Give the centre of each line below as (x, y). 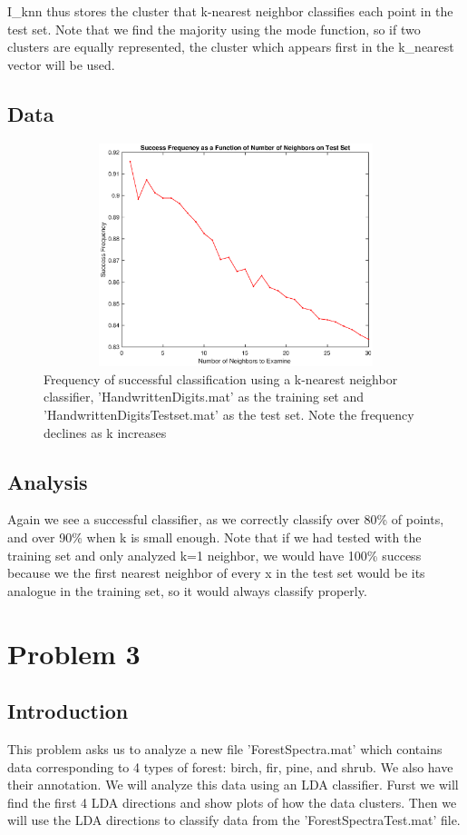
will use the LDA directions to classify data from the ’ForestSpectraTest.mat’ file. (234, 820)
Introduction (68, 711)
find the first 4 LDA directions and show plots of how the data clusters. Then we (232, 802)
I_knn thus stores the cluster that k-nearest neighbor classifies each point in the (230, 11)
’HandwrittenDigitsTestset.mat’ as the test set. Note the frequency (229, 415)
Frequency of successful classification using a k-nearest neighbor (221, 378)
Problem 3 (74, 653)
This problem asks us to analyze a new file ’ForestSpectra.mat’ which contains (225, 748)
